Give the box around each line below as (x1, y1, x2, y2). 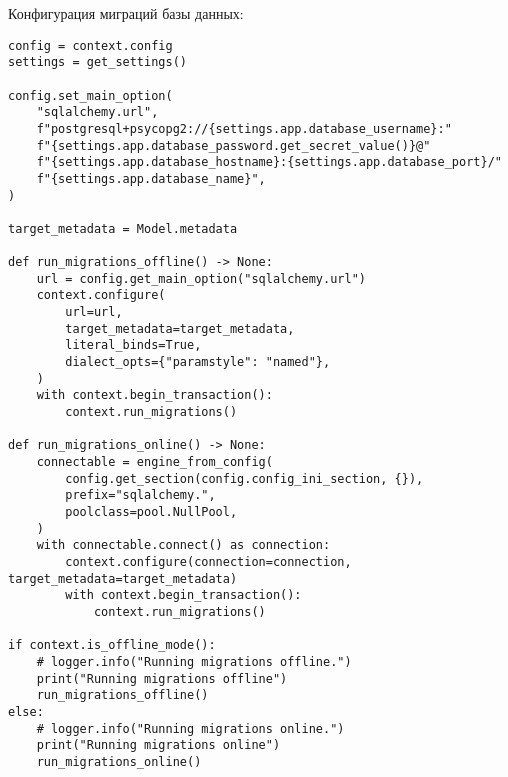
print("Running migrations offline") (36, 671, 288, 686)
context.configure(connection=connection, (65, 554, 352, 569)
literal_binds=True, (65, 338, 202, 353)
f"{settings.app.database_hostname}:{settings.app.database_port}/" (36, 155, 502, 170)
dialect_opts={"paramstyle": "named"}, (65, 355, 331, 370)
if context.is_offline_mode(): (8, 638, 216, 653)
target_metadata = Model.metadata (8, 221, 238, 236)
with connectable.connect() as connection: (36, 538, 331, 553)
